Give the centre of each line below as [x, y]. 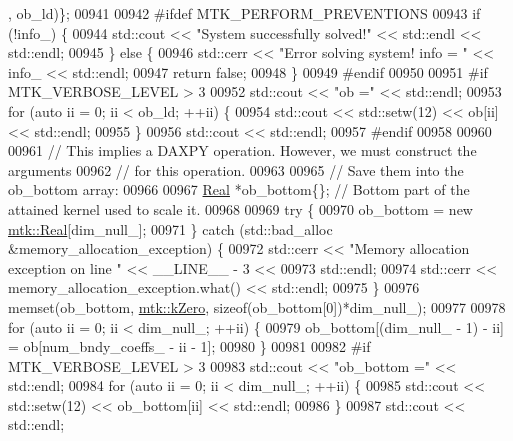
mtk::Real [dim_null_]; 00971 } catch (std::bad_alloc [170, 228]
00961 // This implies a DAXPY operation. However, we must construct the [242, 150]
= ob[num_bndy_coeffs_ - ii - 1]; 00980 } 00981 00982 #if [189, 346]
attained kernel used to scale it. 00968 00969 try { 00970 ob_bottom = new [240, 208]
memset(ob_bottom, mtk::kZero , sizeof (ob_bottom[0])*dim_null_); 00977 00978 [257, 306]
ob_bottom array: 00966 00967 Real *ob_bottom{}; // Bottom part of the [239, 189]
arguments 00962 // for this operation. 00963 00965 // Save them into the [236, 169]
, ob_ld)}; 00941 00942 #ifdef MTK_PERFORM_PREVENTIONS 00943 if [244, 13]
